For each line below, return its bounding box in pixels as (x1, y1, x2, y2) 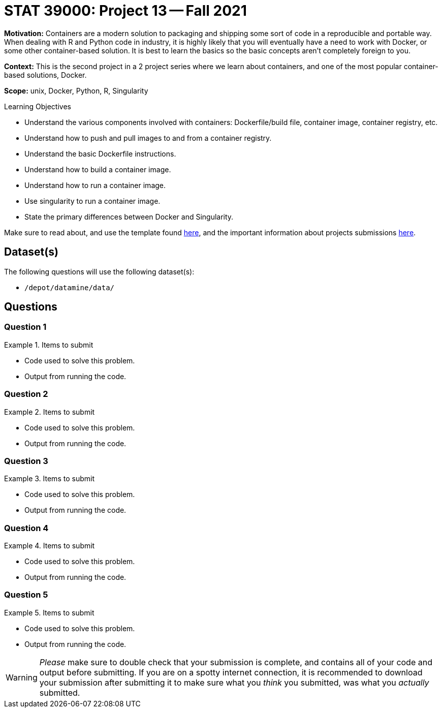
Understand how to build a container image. (24, 165, 171, 174)
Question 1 (4, 322, 47, 332)
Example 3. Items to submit (4, 474, 94, 483)
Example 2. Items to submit (4, 407, 95, 416)
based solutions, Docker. (4, 70, 87, 79)
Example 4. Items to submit (4, 541, 95, 550)
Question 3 (4, 455, 48, 466)
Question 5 (4, 590, 48, 600)
